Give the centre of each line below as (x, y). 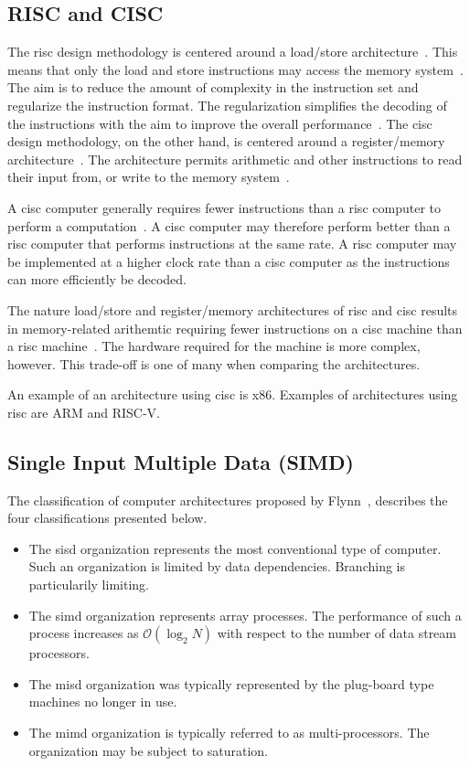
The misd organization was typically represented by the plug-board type (231, 683)
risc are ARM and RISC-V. (84, 412)
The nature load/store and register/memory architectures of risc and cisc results (233, 309)
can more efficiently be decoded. (97, 279)
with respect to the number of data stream (336, 633)
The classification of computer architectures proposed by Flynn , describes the (228, 500)
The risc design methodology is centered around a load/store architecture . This (233, 52)
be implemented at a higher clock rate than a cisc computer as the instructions (229, 261)
